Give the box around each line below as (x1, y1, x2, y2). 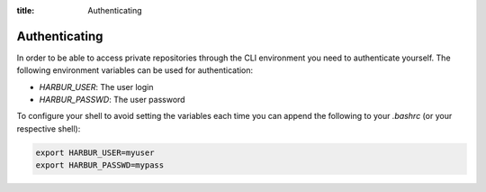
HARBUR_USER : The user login (39, 81, 154, 92)
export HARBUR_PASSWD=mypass (35, 160, 165, 170)
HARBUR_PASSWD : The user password (39, 95, 185, 105)
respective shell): (16, 123, 81, 134)
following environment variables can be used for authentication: (16, 65, 254, 76)
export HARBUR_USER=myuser (35, 147, 155, 158)
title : (16, 5, 35, 15)
